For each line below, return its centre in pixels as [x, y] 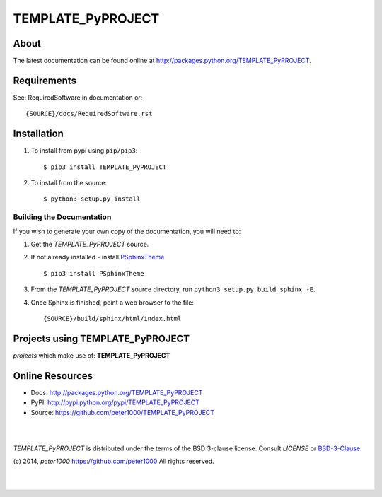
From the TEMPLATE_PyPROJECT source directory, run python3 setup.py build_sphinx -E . [173, 289]
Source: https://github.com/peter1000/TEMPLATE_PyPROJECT [123, 412]
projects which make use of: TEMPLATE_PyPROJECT [92, 355]
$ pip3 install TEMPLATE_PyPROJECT [105, 167]
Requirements [45, 80]
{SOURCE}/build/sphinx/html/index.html [112, 318]
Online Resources [53, 376]
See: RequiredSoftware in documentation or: [78, 97]
